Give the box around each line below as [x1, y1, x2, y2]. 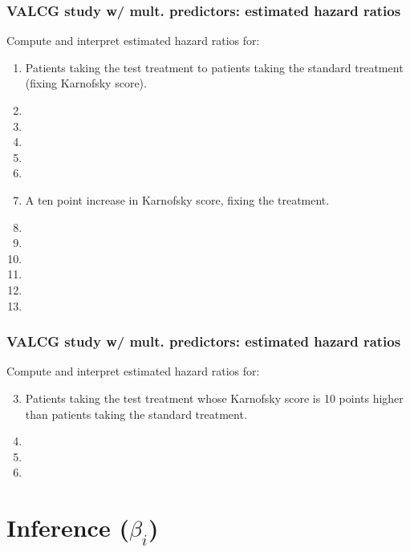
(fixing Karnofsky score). [25, 75, 147, 91]
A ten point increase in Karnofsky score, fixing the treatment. [25, 191, 330, 208]
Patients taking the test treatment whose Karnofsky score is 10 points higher [25, 389, 404, 406]
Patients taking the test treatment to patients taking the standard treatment [25, 59, 404, 75]
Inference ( [6, 511, 129, 544]
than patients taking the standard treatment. [25, 405, 247, 422]
